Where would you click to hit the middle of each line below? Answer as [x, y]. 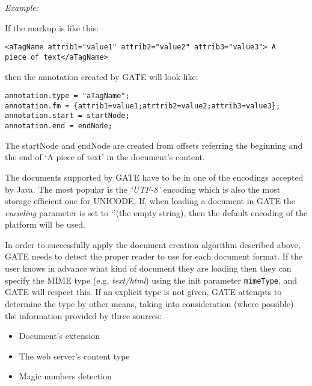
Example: [22, 7]
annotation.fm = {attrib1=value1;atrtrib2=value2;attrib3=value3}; [143, 106]
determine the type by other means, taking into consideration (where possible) [149, 303]
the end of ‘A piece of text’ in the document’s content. [105, 157]
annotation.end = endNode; [59, 126]
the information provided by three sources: [83, 315]
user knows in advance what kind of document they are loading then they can [148, 268]
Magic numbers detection [65, 376]
